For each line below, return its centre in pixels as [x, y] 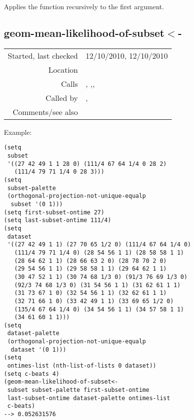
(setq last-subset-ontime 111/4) [58, 220]
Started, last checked [43, 55]
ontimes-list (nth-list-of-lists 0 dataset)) [82, 366]
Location [63, 69]
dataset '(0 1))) [38, 349]
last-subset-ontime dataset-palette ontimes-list [89, 398]
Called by [62, 97]
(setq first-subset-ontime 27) [54, 212]
